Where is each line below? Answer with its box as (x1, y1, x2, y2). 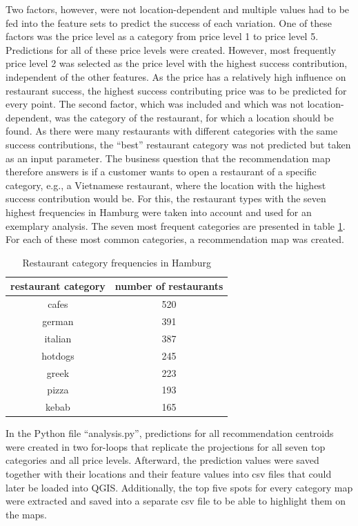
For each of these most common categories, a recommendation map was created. (6, 232, 344, 246)
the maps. (6, 507, 47, 521)
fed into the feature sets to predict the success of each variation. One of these (6, 15, 332, 30)
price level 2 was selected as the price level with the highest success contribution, (6, 56, 348, 70)
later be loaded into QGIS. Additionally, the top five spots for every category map (6, 480, 353, 494)
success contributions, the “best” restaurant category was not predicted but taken (6, 137, 351, 151)
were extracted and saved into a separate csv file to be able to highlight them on (6, 494, 346, 508)
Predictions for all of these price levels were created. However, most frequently (6, 42, 337, 57)
